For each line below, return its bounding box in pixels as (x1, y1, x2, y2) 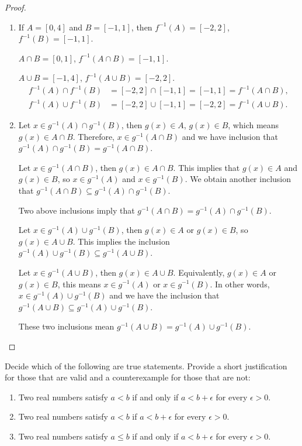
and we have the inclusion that (109, 289, 220, 301)
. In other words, (210, 277, 270, 290)
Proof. (5, 1, 26, 13)
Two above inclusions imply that (18, 204, 135, 216)
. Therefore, (72, 130, 115, 142)
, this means (57, 277, 101, 290)
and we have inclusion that (182, 130, 278, 142)
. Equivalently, (173, 266, 225, 278)
